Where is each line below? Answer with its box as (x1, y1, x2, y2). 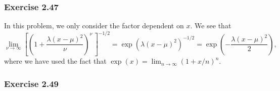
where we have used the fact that (4, 56, 107, 66)
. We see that (190, 20, 231, 31)
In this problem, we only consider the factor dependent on (4, 20, 184, 31)
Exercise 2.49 (4, 77, 59, 89)
